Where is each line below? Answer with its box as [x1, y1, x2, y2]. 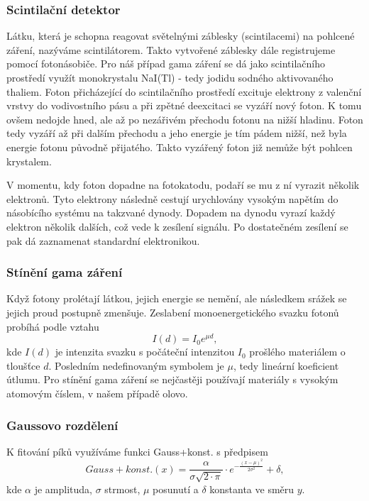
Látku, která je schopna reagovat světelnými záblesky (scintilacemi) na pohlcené [6, 28, 355, 43]
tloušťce [6, 358, 40, 373]
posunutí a [153, 481, 199, 496]
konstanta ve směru [209, 481, 294, 496]
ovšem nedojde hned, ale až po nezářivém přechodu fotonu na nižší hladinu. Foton [6, 111, 363, 126]
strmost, [104, 481, 141, 496]
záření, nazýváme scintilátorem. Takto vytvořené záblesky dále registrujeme [6, 42, 336, 57]
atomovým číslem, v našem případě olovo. [6, 385, 188, 400]
